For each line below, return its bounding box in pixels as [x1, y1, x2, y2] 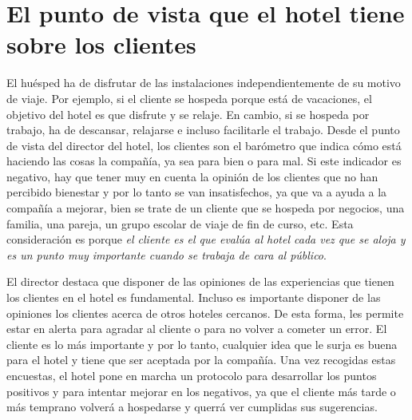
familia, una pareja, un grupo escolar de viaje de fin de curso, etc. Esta [6, 215, 354, 232]
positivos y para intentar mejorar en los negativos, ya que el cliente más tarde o [6, 382, 396, 399]
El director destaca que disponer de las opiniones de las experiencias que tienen [6, 273, 394, 290]
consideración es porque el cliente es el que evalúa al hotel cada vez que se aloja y [6, 231, 406, 248]
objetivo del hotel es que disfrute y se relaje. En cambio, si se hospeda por [6, 105, 370, 122]
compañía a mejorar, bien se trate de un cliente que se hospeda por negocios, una [6, 200, 405, 216]
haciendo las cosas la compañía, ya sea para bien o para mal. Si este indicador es [6, 153, 402, 169]
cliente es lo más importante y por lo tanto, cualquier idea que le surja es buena [6, 335, 398, 352]
